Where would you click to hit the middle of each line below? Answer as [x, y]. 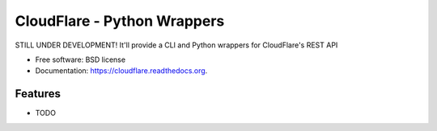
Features [38, 94]
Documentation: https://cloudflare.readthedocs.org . [121, 71]
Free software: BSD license [80, 59]
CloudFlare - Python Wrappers [120, 21]
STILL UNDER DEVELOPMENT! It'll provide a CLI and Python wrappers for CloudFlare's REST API [176, 45]
